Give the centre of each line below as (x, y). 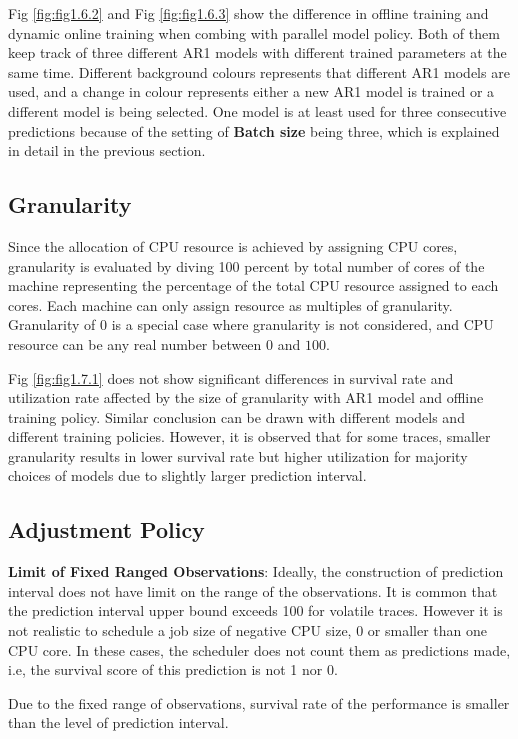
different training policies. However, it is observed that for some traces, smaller (249, 436)
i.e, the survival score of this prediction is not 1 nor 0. (173, 669)
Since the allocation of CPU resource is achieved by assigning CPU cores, (233, 245)
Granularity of (52, 324)
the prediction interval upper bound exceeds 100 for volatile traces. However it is (255, 610)
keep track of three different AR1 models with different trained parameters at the (257, 52)
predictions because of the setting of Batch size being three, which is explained (254, 130)
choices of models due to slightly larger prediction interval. (187, 475)
